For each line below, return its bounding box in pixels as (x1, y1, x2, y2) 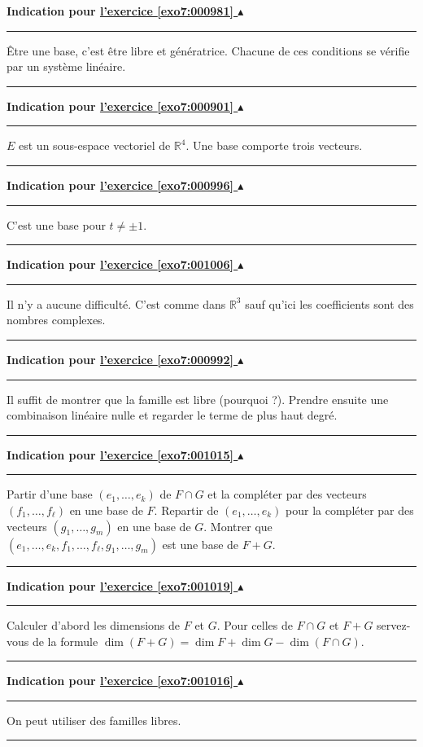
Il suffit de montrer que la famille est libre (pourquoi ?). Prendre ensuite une (7, 390, 389, 407)
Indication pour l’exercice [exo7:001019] (7, 577, 233, 594)
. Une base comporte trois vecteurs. (185, 137, 363, 154)
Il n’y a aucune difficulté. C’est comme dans (7, 295, 226, 312)
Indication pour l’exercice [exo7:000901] (7, 97, 233, 114)
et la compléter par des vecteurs (207, 486, 367, 503)
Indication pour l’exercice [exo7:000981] (7, 2, 233, 19)
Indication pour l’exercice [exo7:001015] (7, 446, 233, 463)
